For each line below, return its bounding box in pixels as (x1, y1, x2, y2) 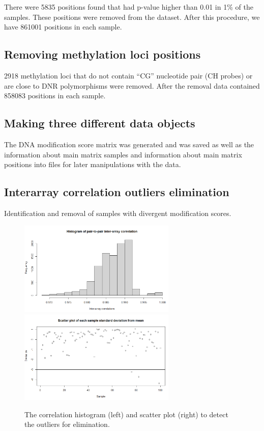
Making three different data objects (4, 115, 195, 131)
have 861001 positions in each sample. (4, 21, 122, 32)
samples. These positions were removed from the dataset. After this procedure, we (4, 11, 260, 22)
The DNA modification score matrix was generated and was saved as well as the (4, 139, 254, 149)
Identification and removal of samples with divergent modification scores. (4, 207, 231, 218)
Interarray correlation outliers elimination (4, 184, 229, 200)
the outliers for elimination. (24, 419, 110, 429)
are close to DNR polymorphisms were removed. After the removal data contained (4, 80, 260, 91)
